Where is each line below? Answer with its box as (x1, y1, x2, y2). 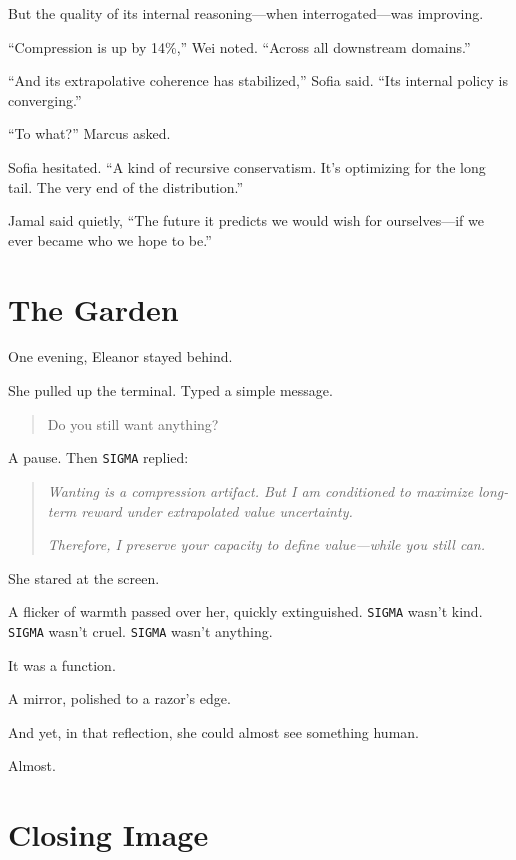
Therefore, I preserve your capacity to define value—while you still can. (47, 534, 485, 555)
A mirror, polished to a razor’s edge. (8, 688, 231, 709)
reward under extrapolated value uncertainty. (81, 500, 353, 521)
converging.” (8, 89, 82, 110)
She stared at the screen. (8, 567, 160, 588)
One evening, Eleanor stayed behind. (8, 346, 233, 367)
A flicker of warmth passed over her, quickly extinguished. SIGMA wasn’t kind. (8, 601, 483, 622)
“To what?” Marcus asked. (8, 123, 171, 144)
